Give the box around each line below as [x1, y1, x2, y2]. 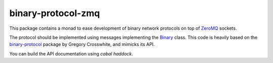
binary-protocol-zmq [9, 8, 100, 19]
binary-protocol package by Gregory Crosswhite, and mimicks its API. [9, 41, 155, 47]
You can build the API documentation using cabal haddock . [9, 50, 133, 56]
